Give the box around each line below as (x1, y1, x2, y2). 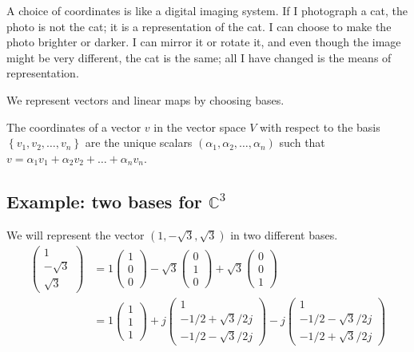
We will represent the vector (6, 226, 145, 243)
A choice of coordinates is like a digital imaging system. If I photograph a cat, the (6, 2, 408, 18)
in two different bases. (230, 226, 338, 243)
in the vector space (153, 118, 246, 135)
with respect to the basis (259, 118, 380, 135)
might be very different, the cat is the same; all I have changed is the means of (6, 49, 392, 65)
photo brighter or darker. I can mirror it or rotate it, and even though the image (6, 34, 401, 50)
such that (279, 134, 325, 151)
